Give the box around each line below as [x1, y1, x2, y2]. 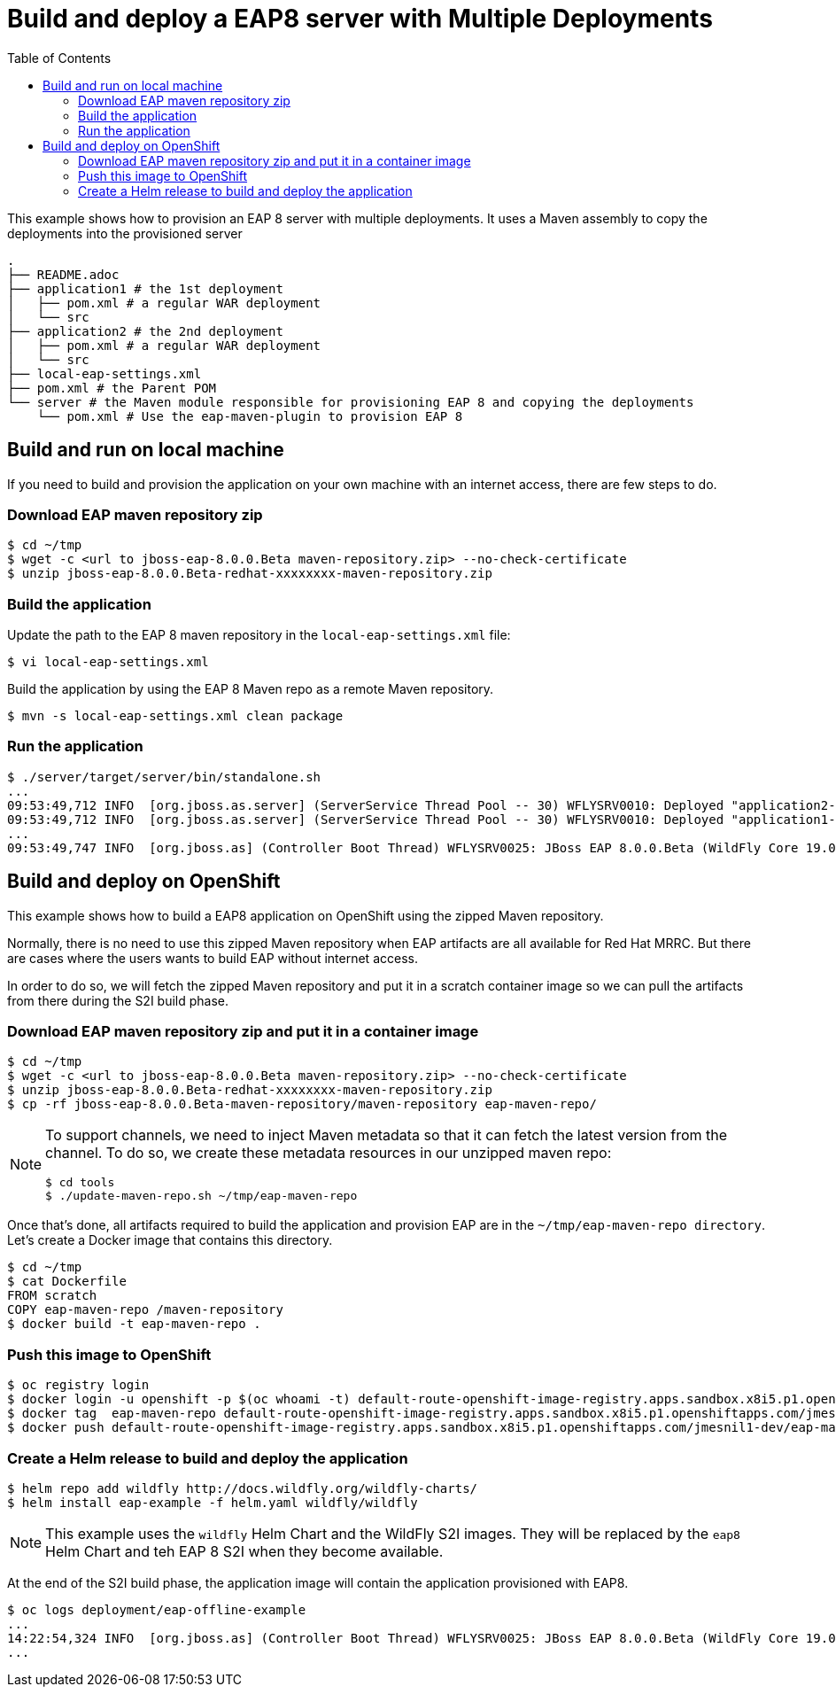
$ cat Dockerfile [7, 1274, 127, 1289]
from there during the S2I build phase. [7, 992, 229, 1008]
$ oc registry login [7, 1378, 150, 1393]
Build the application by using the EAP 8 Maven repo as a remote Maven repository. [7, 681, 494, 697]
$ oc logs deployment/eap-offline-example [7, 1602, 306, 1617]
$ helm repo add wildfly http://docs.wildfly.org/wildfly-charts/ [7, 1480, 478, 1496]
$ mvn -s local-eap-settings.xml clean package [7, 709, 344, 724]
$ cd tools [45, 1176, 115, 1190]
